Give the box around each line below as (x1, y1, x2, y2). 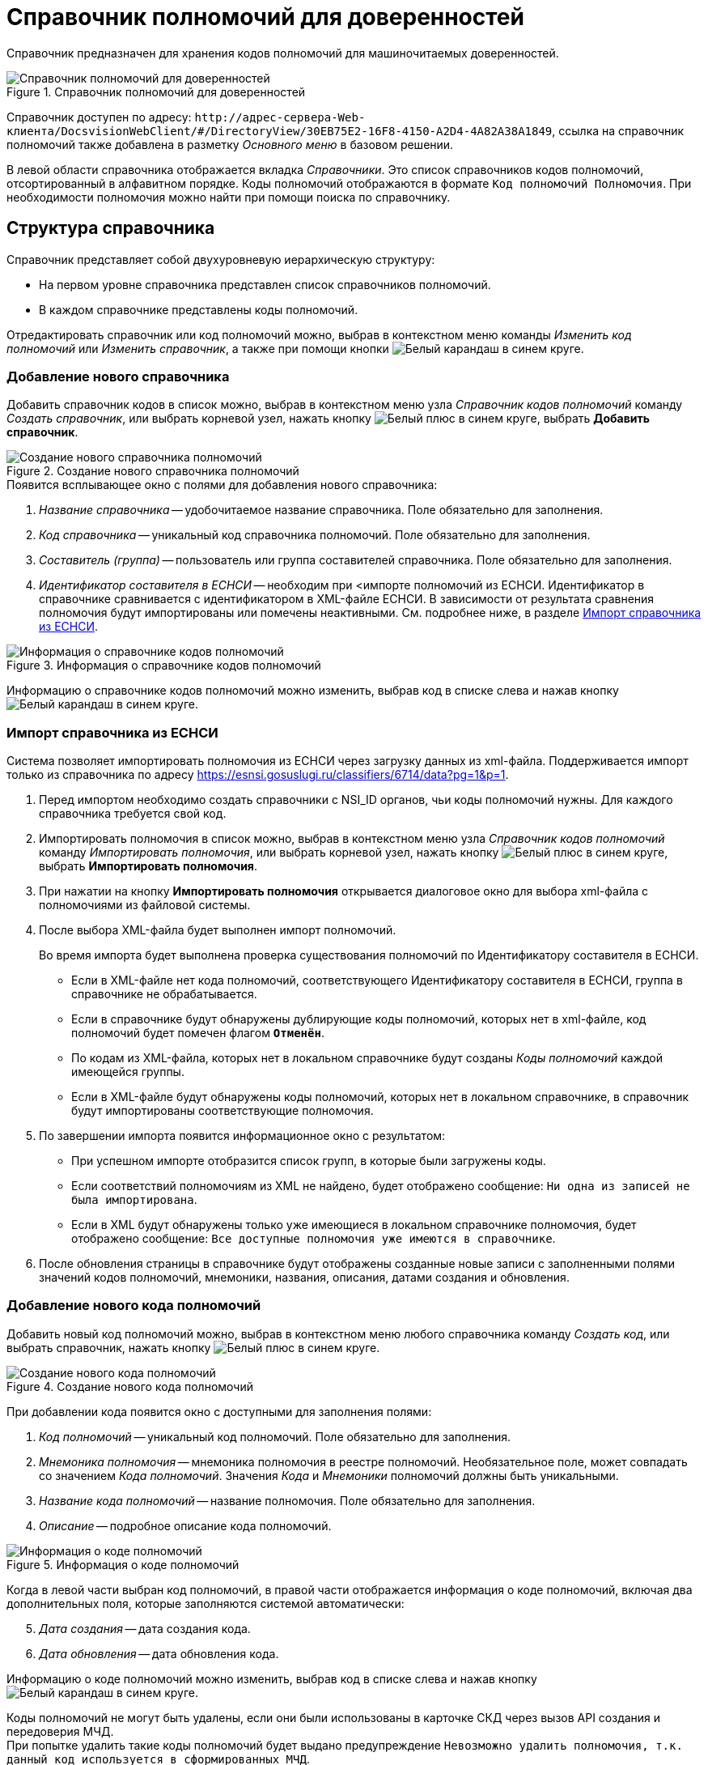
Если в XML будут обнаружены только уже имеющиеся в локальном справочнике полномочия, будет (71, 1218, 637, 1232)
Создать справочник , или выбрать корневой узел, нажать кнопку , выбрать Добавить (6, 411, 650, 426)
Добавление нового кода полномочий (6, 1297, 261, 1314)
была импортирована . (71, 1193, 197, 1207)
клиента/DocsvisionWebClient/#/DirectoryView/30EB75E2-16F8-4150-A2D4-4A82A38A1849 (6, 124, 553, 138)
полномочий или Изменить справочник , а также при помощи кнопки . (6, 341, 584, 355)
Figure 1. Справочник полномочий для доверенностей (6, 84, 306, 99)
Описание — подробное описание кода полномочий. (39, 1518, 332, 1533)
